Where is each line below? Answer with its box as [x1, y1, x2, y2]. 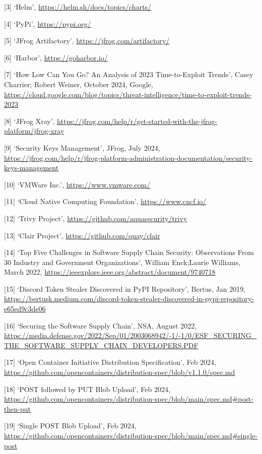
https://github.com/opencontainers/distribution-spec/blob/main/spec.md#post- [4, 394, 253, 404]
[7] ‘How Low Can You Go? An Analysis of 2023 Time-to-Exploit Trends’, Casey [4, 69, 253, 80]
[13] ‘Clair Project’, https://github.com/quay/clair [4, 230, 160, 240]
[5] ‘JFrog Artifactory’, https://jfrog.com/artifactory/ [4, 35, 170, 46]
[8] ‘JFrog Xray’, [4, 115, 55, 126]
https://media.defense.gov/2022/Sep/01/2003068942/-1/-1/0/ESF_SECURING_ [4, 330, 257, 341]
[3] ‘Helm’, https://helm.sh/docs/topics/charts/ [4, 2, 152, 12]
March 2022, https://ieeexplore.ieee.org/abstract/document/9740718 [4, 267, 216, 277]
